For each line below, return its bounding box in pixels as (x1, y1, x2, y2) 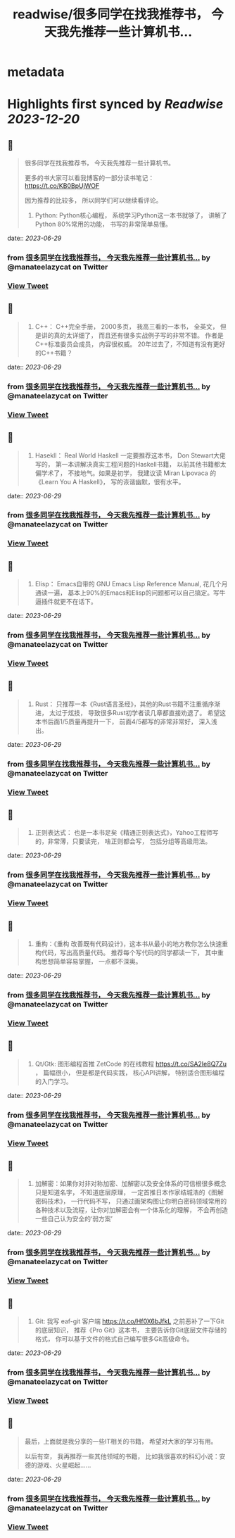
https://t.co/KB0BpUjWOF (24, 182, 100, 190)
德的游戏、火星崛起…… (24, 1461, 91, 1469)
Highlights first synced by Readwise (7, 96, 224, 113)
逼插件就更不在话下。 (34, 598, 97, 606)
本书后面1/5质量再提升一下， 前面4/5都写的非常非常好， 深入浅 (34, 717, 217, 726)
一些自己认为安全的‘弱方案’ (34, 1215, 113, 1223)
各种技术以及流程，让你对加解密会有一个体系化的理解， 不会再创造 (34, 1206, 229, 1214)
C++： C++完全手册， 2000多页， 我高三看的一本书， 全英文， (34, 322, 219, 331)
